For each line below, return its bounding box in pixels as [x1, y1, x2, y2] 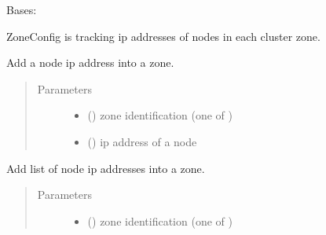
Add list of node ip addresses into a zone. [6, 160, 205, 176]
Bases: [6, 2, 37, 17]
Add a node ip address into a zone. [6, 54, 174, 71]
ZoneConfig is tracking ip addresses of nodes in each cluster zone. [6, 28, 321, 44]
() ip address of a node [87, 133, 197, 149]
